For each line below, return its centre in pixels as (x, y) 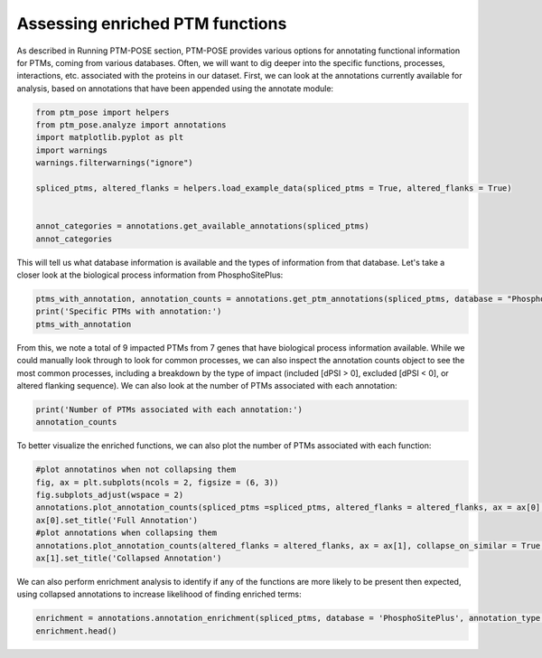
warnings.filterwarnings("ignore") (114, 163)
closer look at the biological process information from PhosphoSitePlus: (150, 275)
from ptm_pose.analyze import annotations (131, 125)
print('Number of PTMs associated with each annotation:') (169, 409)
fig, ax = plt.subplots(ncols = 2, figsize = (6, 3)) (157, 482)
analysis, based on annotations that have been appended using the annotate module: (175, 88)
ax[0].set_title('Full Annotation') (117, 520)
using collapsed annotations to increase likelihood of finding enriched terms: (159, 594)
